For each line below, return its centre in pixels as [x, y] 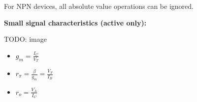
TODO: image [25, 39]
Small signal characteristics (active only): [75, 22]
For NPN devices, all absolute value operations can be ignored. [99, 6]
